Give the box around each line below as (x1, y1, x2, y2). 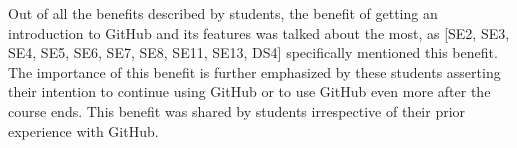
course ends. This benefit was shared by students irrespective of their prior (8, 100, 466, 121)
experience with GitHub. (8, 120, 159, 141)
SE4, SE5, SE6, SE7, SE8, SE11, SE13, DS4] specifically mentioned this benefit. (8, 42, 498, 63)
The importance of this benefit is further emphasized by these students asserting (8, 61, 501, 82)
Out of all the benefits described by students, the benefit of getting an (8, 3, 438, 23)
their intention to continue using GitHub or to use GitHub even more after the (8, 81, 491, 102)
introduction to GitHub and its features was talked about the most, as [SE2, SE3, (8, 22, 510, 43)
